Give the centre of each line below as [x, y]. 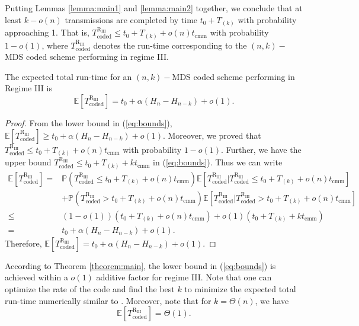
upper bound [28, 162]
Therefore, [23, 243]
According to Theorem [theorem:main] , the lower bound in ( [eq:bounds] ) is [140, 265]
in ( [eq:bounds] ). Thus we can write [218, 162]
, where [55, 45]
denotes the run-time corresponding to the [170, 45]
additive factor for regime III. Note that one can [184, 277]
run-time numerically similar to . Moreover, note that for [108, 300]
